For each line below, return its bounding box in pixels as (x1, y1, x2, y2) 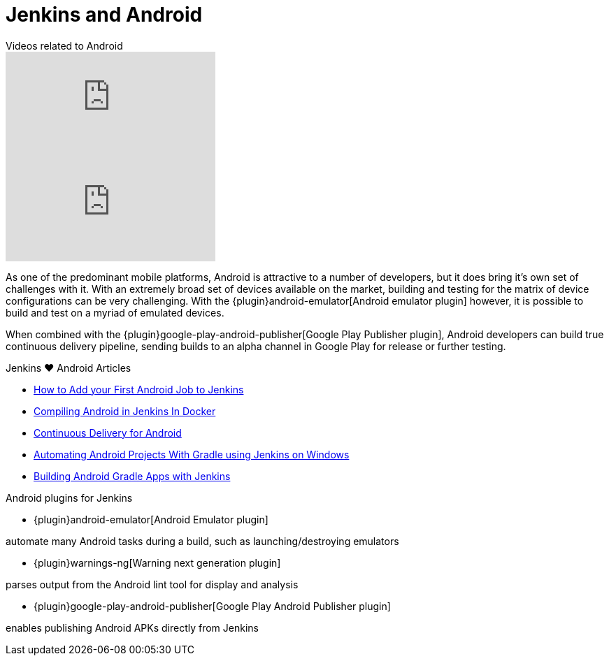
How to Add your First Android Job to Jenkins (34, 383, 244, 395)
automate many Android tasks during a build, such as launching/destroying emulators (6, 535, 399, 547)
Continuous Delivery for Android (34, 426, 182, 439)
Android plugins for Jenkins (6, 491, 133, 504)
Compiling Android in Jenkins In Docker (34, 405, 216, 417)
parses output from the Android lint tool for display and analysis (6, 578, 299, 590)
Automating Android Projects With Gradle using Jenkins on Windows (34, 448, 350, 460)
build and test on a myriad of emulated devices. (6, 306, 224, 319)
